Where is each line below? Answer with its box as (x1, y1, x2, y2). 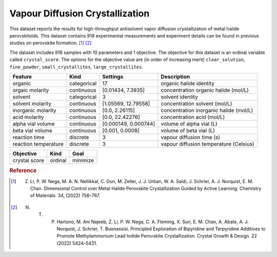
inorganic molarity (12, 107, 56, 114)
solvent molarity (12, 100, 51, 107)
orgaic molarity (12, 86, 49, 93)
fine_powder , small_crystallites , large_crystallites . (9, 64, 144, 70)
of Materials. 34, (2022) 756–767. (30, 192, 101, 199)
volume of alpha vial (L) (161, 120, 217, 127)
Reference (9, 167, 37, 174)
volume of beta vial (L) (161, 127, 215, 134)
